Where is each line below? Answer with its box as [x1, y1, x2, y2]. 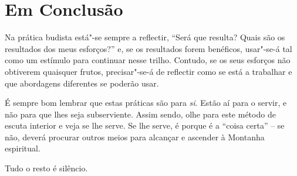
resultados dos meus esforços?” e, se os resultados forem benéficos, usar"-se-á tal [5, 42, 292, 54]
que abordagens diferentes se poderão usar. [5, 77, 159, 89]
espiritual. [5, 142, 41, 154]
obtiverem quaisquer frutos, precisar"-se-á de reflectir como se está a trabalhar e [5, 65, 292, 77]
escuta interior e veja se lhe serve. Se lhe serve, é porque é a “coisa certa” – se [5, 119, 285, 132]
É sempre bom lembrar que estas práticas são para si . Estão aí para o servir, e [5, 96, 287, 109]
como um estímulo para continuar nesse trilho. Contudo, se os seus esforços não [5, 54, 291, 66]
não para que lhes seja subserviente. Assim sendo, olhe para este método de [5, 108, 276, 120]
